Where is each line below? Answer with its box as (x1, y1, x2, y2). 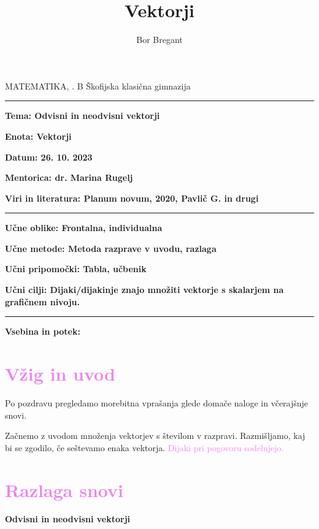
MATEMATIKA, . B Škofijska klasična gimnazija (5, 79, 191, 92)
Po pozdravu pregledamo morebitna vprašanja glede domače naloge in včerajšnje (5, 396, 309, 409)
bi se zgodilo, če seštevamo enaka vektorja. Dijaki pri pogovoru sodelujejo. (5, 441, 284, 454)
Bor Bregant (136, 33, 183, 46)
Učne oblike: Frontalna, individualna (5, 221, 163, 234)
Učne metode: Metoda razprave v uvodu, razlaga (5, 242, 217, 254)
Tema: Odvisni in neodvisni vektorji (5, 109, 160, 122)
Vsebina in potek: (5, 325, 80, 338)
